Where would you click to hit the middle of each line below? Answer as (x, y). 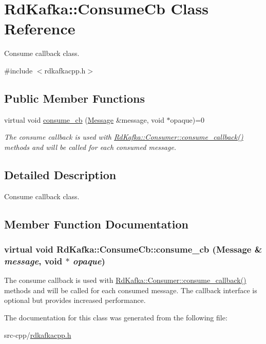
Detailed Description (60, 174)
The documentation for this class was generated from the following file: (116, 317)
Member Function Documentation (97, 224)
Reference (40, 28)
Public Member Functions (74, 98)
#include (18, 70)
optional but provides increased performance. (75, 300)
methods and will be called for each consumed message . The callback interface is (131, 290)
